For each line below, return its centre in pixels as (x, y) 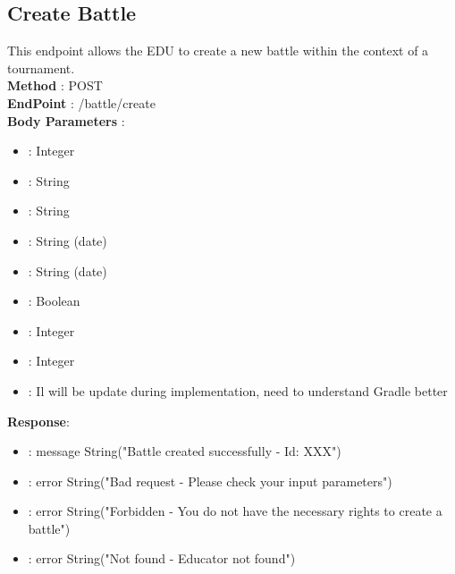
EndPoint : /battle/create (81, 102)
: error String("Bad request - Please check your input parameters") (210, 481)
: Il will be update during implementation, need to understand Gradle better (238, 390)
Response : (38, 421)
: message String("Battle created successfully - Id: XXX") (185, 451)
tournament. (41, 68)
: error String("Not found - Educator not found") (162, 558)
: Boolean (54, 301)
